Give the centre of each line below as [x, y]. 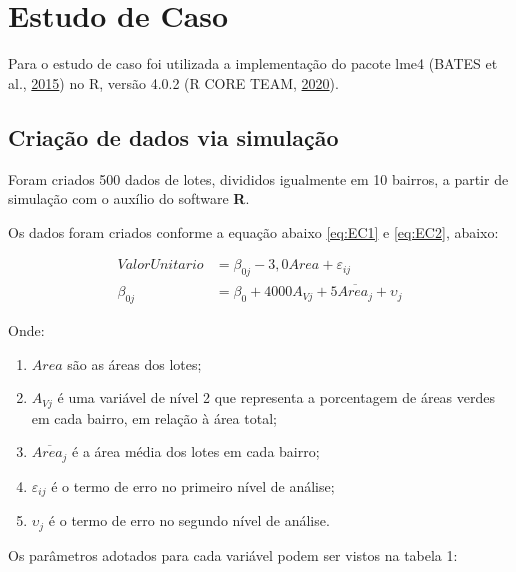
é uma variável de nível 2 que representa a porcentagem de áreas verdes [276, 397]
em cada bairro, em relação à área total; [154, 417]
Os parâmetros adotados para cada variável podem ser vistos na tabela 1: [233, 554]
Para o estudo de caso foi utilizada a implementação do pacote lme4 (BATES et [253, 63]
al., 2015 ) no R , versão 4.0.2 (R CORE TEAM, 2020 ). [173, 82]
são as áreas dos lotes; [134, 363]
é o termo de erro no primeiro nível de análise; [193, 485]
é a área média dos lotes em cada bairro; [196, 451]
